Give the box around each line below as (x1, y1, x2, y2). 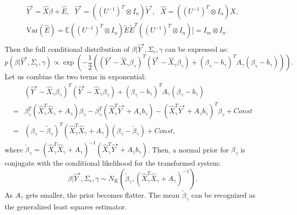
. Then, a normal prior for (147, 144, 229, 155)
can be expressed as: (165, 43, 228, 54)
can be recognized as (191, 189, 256, 200)
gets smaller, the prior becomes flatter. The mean (25, 189, 180, 200)
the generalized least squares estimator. (5, 201, 127, 211)
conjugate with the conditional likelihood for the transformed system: (5, 158, 221, 168)
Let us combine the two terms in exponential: (5, 71, 146, 82)
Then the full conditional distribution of (5, 43, 130, 54)
